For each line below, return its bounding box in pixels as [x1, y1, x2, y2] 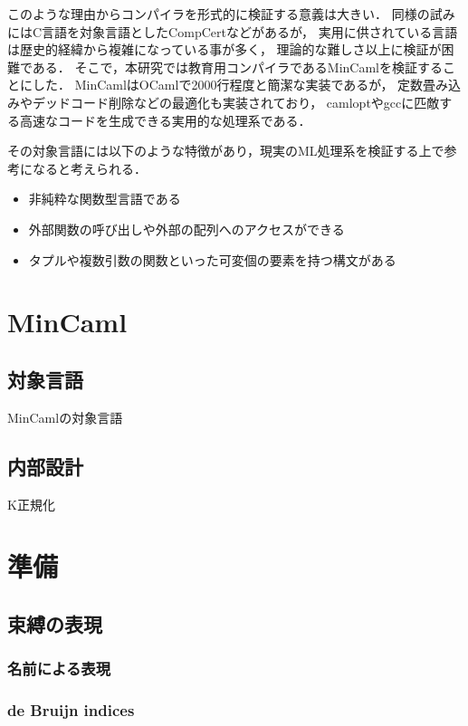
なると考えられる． [32, 158, 147, 177]
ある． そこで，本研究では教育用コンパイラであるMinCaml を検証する [32, 57, 443, 76]
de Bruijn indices [7, 699, 135, 721]
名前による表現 [7, 657, 111, 680]
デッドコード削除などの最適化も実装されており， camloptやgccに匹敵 [32, 92, 440, 111]
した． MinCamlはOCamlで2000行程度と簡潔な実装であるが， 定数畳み [32, 75, 449, 94]
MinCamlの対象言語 [7, 407, 123, 426]
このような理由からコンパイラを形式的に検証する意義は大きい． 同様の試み [7, 5, 455, 23]
